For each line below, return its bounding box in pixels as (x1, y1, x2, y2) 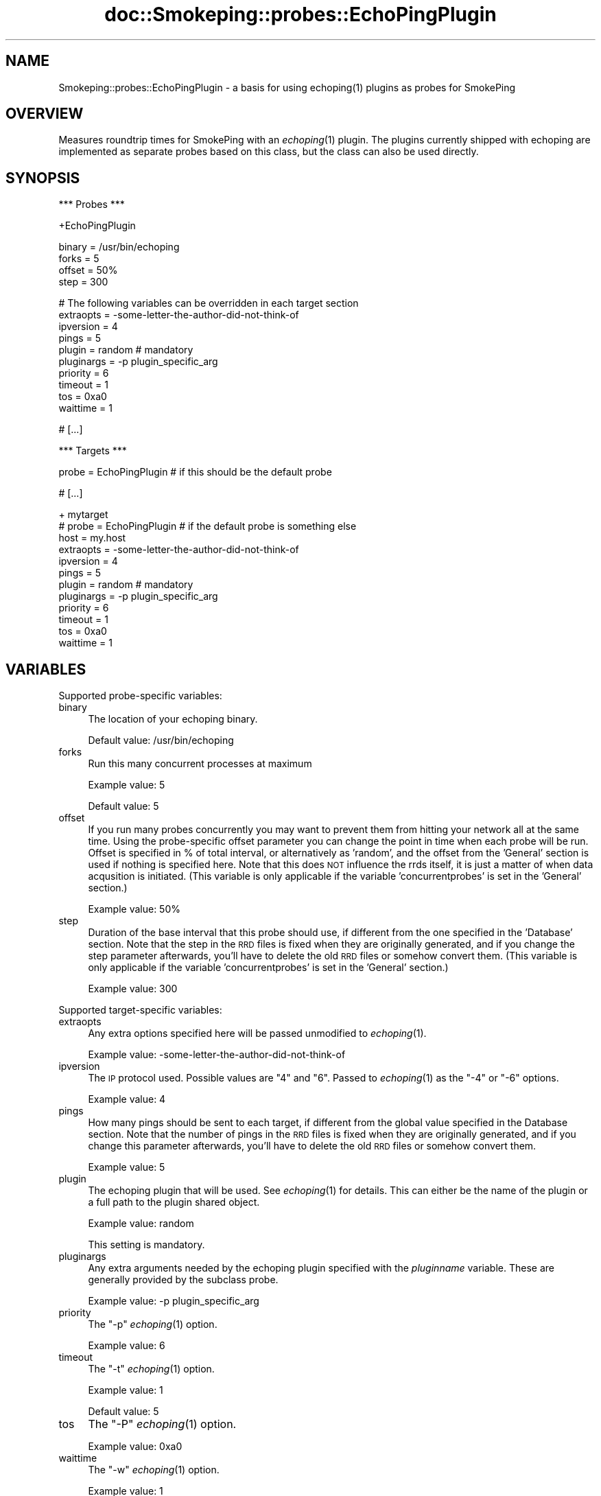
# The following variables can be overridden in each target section (58, 297, 359, 309)
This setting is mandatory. (88, 1239, 205, 1251)
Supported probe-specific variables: (58, 690, 222, 702)
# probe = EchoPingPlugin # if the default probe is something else (58, 520, 357, 533)
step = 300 (58, 276, 108, 288)
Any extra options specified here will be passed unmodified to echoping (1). (88, 1027, 427, 1040)
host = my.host (58, 532, 126, 544)
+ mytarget (58, 509, 108, 521)
